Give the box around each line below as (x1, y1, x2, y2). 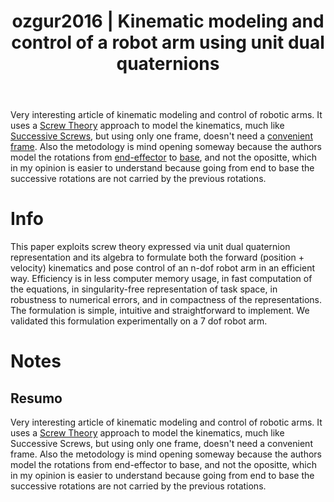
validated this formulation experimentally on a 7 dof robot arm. (10, 315, 268, 327)
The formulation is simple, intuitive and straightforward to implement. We (10, 305, 310, 317)
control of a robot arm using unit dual (11, 31, 325, 54)
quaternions (116, 53, 220, 75)
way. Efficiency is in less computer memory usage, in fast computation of (10, 273, 313, 285)
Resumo (10, 390, 63, 407)
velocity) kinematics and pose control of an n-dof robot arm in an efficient (10, 262, 316, 274)
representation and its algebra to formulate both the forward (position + (10, 251, 305, 264)
